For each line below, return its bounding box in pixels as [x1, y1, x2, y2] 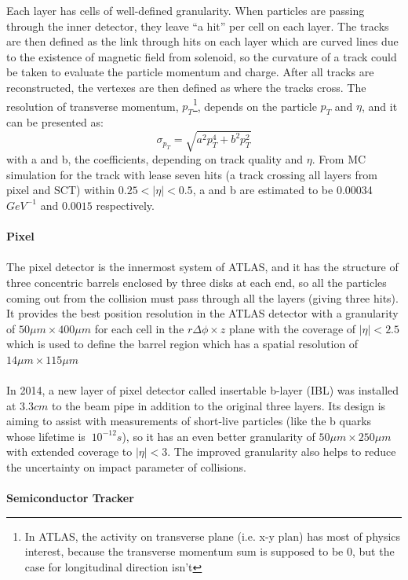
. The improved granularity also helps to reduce [167, 443, 396, 460]
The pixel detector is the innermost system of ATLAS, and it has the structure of [6, 259, 399, 275]
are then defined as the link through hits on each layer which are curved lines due [6, 33, 399, 50]
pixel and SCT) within [6, 182, 115, 198]
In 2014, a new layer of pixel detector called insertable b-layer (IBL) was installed [6, 382, 399, 398]
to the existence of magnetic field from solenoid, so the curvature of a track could [6, 48, 397, 64]
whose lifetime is [6, 428, 86, 444]
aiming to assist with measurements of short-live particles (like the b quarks [6, 413, 372, 429]
